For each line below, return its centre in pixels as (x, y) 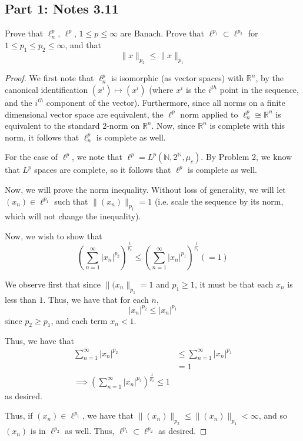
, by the (269, 78)
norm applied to (209, 114)
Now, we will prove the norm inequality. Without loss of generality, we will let (145, 189)
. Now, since (173, 126)
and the (19, 102)
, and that (83, 44)
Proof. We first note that (49, 78)
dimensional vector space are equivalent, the (84, 114)
